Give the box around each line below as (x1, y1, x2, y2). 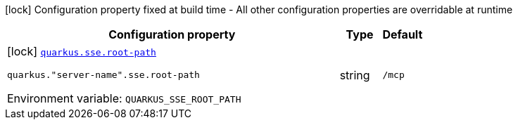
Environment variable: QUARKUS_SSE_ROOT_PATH (7, 91, 241, 105)
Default (382, 27, 423, 41)
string (339, 67, 370, 82)
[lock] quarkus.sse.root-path (7, 44, 156, 58)
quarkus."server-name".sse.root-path (7, 70, 200, 80)
